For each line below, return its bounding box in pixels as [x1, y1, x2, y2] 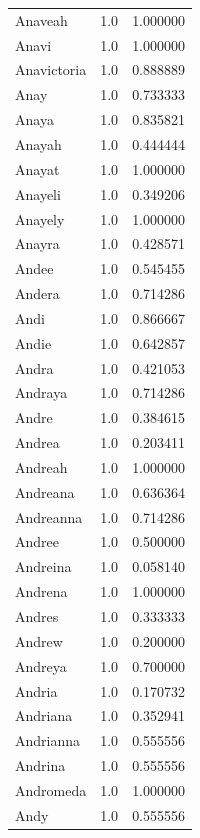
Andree [15, 531, 59, 552]
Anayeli [15, 183, 61, 204]
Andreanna [15, 506, 83, 527]
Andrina [15, 755, 66, 776]
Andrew [15, 630, 63, 651]
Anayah [15, 133, 62, 154]
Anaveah [15, 9, 68, 30]
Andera [15, 283, 60, 304]
